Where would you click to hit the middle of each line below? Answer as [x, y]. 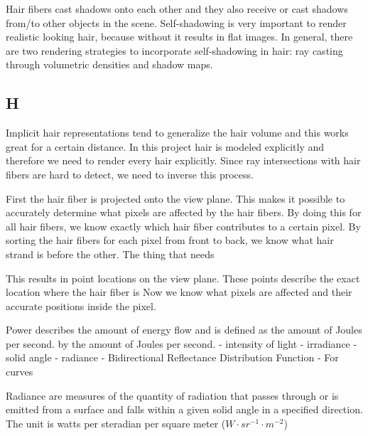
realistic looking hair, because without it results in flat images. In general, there [179, 37]
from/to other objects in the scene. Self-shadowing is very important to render [176, 22]
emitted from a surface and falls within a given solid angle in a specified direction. [184, 409]
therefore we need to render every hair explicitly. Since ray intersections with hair [183, 160]
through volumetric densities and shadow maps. [109, 64]
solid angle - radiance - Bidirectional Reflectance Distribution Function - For [172, 357]
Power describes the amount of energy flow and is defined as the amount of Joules [184, 330]
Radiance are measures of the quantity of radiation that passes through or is [172, 395]
